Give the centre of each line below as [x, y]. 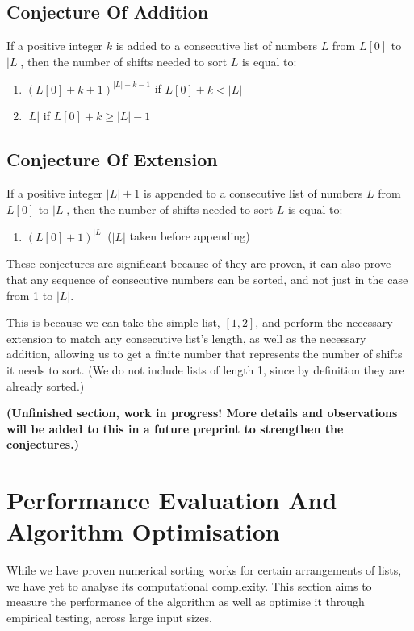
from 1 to [30, 295]
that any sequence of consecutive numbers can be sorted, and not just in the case [207, 280]
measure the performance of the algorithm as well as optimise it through [186, 602]
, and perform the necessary [324, 322]
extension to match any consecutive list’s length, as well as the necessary [186, 338]
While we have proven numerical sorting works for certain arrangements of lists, [204, 570]
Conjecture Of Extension [112, 159]
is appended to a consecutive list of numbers [253, 193]
